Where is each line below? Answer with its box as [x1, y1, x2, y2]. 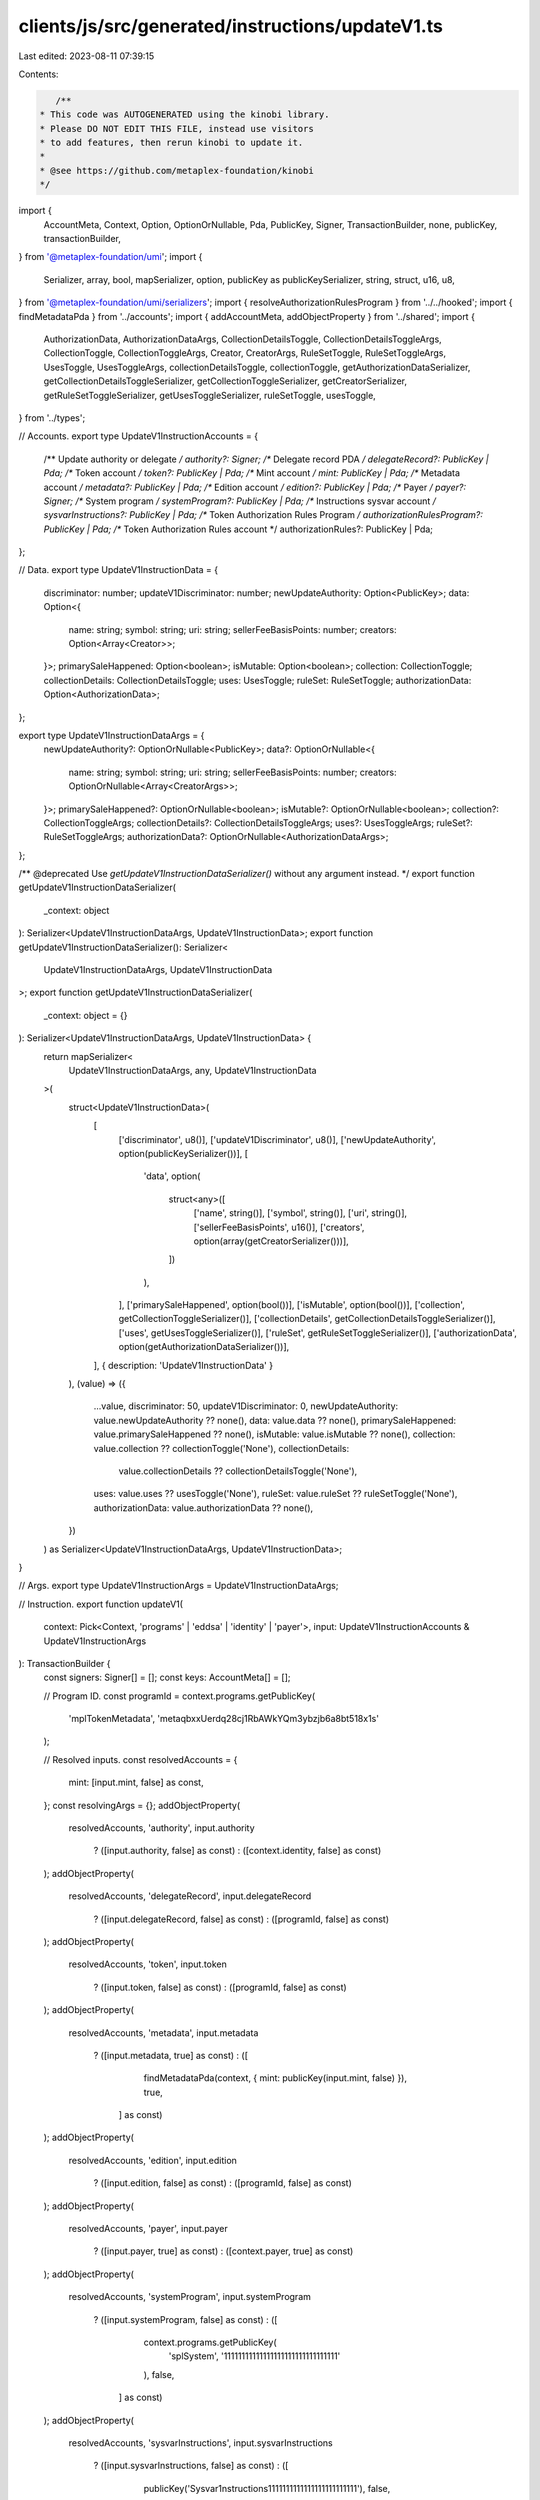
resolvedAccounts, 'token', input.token [68, 1958, 227, 1970]
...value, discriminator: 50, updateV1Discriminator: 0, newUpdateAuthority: [93, 1400, 399, 1412]
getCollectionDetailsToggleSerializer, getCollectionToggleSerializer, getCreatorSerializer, [43, 375, 407, 387]
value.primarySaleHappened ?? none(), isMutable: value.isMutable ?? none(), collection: [93, 1428, 456, 1440]
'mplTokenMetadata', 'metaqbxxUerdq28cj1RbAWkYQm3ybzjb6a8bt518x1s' [68, 1713, 380, 1725]
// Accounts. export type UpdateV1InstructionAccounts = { [18, 430, 259, 442]
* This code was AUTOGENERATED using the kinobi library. [39, 109, 330, 120]
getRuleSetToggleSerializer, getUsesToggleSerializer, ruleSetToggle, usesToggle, [43, 389, 377, 401]
